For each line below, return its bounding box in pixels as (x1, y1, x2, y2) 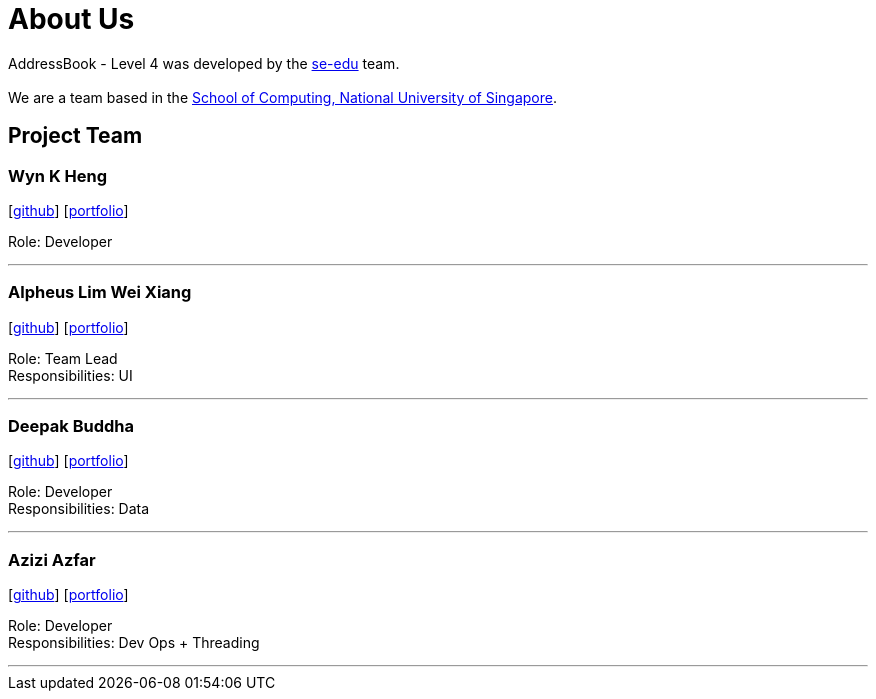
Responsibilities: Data (8, 500, 150, 518)
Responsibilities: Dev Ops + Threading (8, 634, 260, 652)
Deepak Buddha (8, 416, 134, 437)
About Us (8, 2, 135, 36)
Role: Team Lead (8, 349, 118, 367)
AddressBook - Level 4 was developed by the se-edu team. (8, 54, 400, 72)
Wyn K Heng (8, 165, 108, 186)
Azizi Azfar (8, 549, 96, 570)
